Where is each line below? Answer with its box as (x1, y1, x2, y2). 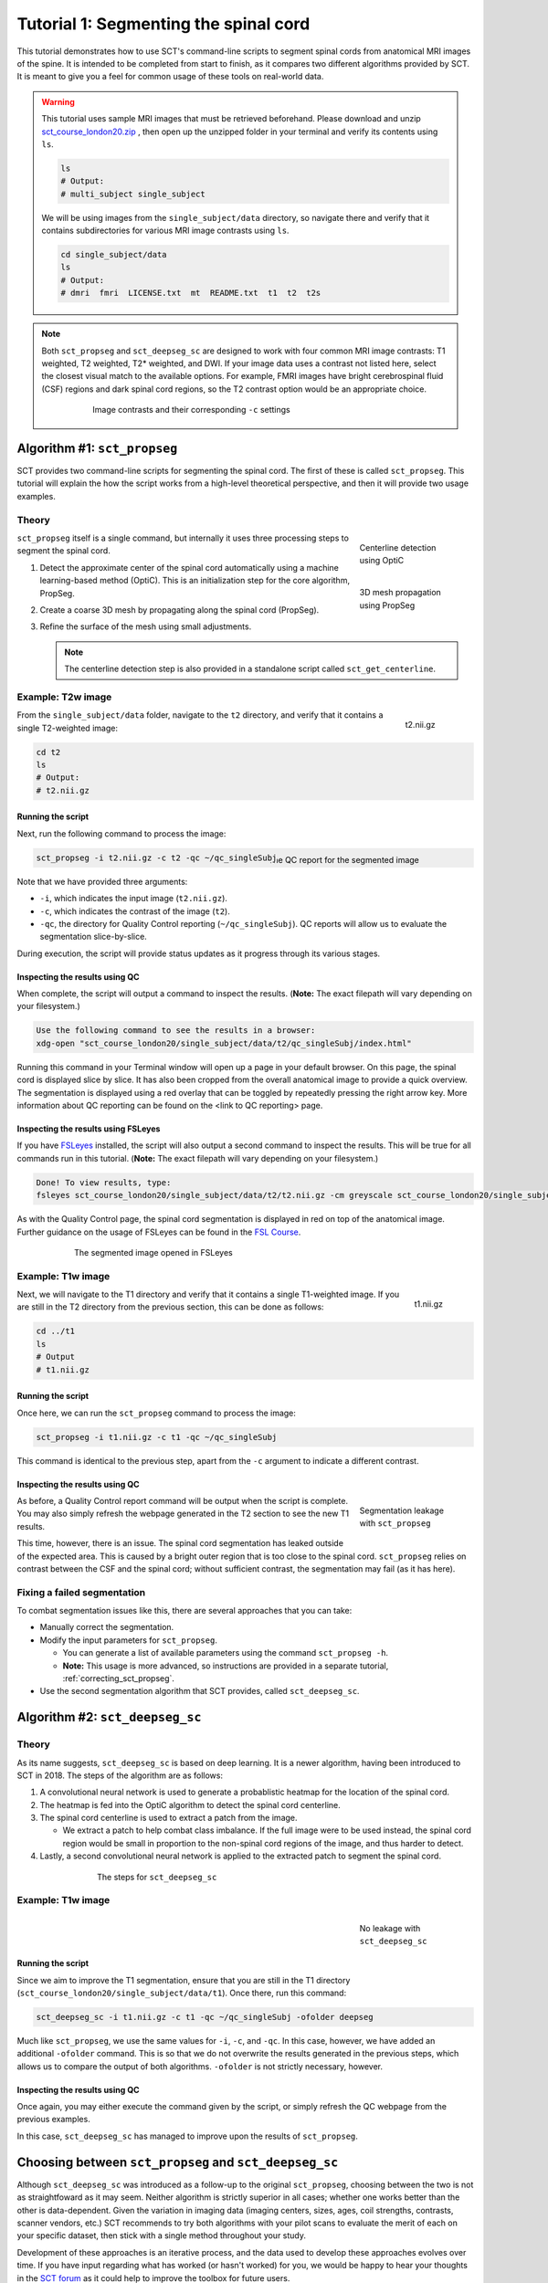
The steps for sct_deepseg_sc (97, 1871, 217, 1882)
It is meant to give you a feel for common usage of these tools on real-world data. (16, 71, 324, 82)
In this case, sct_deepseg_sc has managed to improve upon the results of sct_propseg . (16, 2130, 358, 2141)
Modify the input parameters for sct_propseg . (39, 1635, 218, 1646)
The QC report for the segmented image (268, 854, 420, 865)
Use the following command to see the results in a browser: (36, 1026, 316, 1036)
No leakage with (359, 1922, 421, 1933)
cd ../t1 (36, 1326, 76, 1337)
